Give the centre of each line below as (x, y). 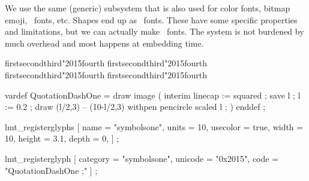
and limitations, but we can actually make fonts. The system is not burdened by (154, 31)
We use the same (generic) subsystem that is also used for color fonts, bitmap (148, 8)
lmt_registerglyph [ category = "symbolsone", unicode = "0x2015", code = (142, 158)
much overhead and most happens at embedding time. (104, 43)
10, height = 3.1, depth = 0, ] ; (62, 138)
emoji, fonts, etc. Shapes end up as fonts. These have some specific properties (151, 19)
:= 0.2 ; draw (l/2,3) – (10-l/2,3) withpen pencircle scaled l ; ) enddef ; (135, 107)
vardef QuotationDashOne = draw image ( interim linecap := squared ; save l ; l (153, 95)
